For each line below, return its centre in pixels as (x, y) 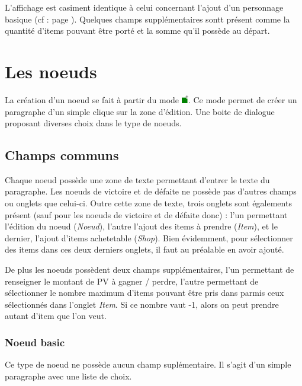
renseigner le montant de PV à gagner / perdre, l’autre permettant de (132, 281)
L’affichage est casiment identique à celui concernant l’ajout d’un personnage (144, 7)
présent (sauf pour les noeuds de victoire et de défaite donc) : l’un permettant (146, 214)
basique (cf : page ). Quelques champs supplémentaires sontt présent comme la (147, 19)
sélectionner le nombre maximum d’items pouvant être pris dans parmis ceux (144, 293)
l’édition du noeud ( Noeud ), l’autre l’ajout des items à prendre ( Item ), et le (141, 226)
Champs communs (62, 155)
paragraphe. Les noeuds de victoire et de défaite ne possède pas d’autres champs (151, 191)
